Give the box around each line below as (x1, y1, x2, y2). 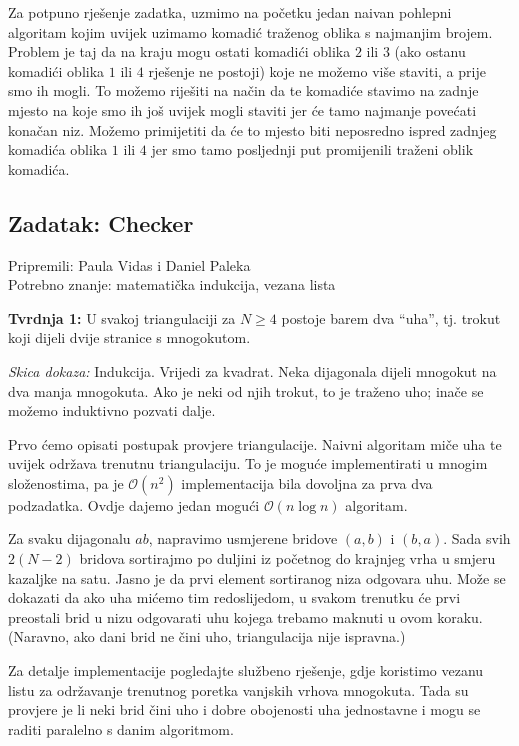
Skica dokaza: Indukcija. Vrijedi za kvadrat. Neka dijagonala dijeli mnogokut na (8, 360, 497, 381)
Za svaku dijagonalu (8, 528, 131, 549)
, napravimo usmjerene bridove (148, 528, 338, 549)
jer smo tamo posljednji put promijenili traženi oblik (151, 139, 474, 160)
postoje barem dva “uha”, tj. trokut (281, 307, 501, 328)
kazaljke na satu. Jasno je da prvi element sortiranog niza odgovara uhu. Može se (8, 567, 506, 588)
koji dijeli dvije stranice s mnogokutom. (8, 327, 251, 348)
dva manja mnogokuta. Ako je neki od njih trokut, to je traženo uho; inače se (8, 380, 484, 401)
